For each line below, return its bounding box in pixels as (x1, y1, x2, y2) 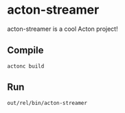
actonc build (7, 62, 45, 70)
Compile (7, 45, 44, 56)
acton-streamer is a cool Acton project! (7, 25, 118, 33)
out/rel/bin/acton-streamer (7, 99, 88, 106)
